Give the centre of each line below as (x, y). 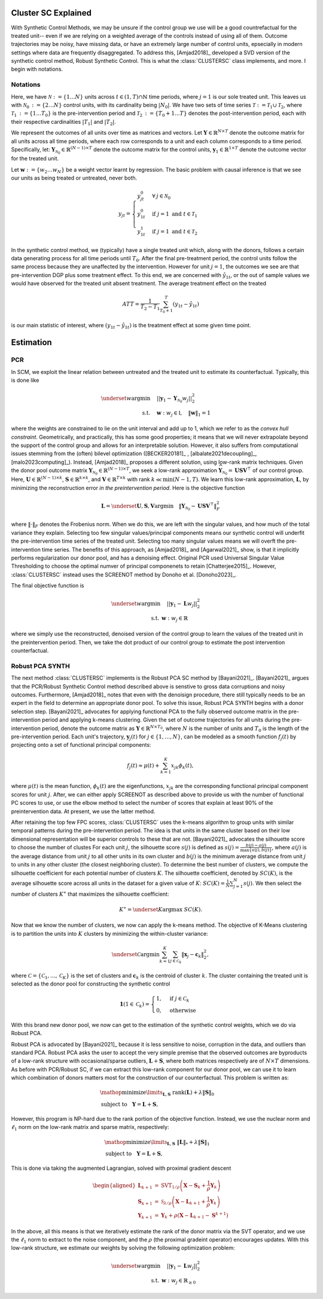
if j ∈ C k (179, 999)
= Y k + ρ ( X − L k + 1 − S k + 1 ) (191, 1216)
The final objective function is (48, 586)
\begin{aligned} (114, 1185)
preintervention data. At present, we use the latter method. (83, 811)
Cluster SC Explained (51, 13)
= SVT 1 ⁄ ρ (167, 1186)
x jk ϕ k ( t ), (182, 766)
